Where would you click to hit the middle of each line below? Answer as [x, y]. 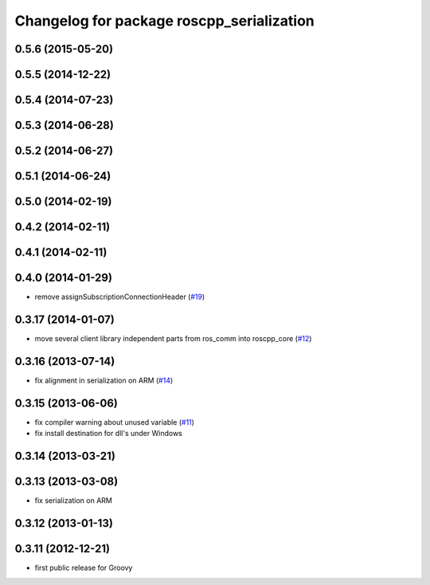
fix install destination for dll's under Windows [108, 434]
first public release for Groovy [84, 568]
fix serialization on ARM [74, 501]
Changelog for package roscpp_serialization [164, 21]
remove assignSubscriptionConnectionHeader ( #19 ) [120, 297]
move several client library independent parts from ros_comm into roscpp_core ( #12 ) [173, 339]
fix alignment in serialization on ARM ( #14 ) [104, 381]
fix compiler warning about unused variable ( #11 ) [115, 422]
